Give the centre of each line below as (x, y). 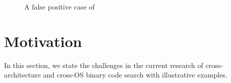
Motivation (43, 41)
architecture (22, 75)
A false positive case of (60, 6)
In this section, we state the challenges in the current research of (104, 65)
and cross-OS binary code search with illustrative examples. (135, 75)
